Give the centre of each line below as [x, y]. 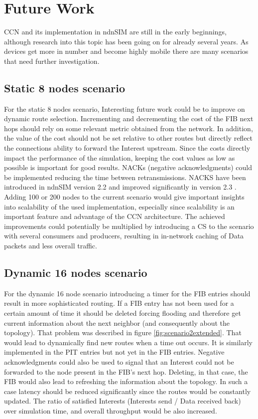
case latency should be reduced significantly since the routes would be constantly [128, 391]
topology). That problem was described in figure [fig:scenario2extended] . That [123, 332]
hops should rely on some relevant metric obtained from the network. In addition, [129, 128]
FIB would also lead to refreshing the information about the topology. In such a [126, 381]
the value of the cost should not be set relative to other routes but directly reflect [129, 138]
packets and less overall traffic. [51, 246]
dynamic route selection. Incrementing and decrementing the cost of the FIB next [129, 118]
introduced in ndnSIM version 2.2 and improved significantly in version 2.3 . [120, 187]
